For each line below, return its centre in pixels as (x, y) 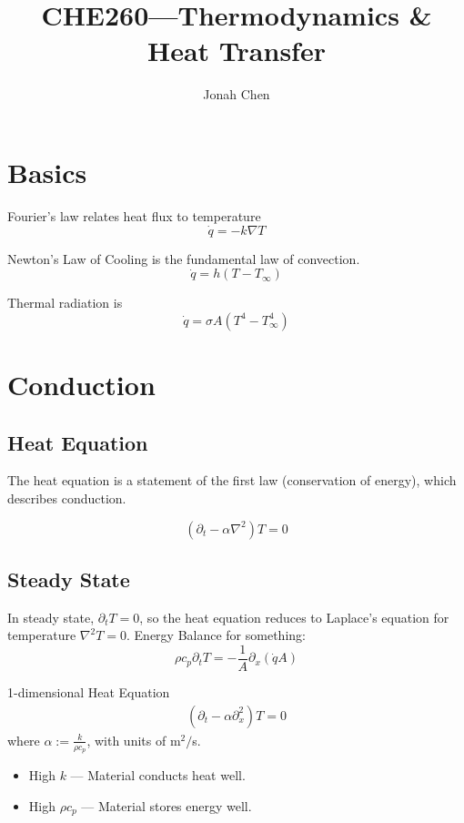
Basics (47, 172)
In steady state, (51, 617)
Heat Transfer (237, 51)
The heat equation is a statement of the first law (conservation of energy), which (232, 480)
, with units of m (134, 740)
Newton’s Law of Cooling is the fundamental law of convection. (184, 258)
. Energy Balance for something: (216, 635)
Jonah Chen (237, 94)
